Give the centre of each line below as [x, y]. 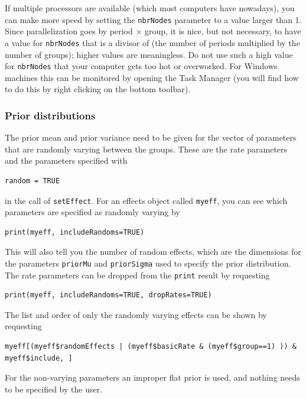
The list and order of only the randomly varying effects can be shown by [136, 314]
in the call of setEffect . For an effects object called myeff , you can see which [146, 200]
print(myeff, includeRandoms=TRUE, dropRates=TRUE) [108, 295]
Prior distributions [50, 115]
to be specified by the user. [54, 389]
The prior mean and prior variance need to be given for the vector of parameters [151, 137]
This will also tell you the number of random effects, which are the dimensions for [153, 252]
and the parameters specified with [66, 160]
